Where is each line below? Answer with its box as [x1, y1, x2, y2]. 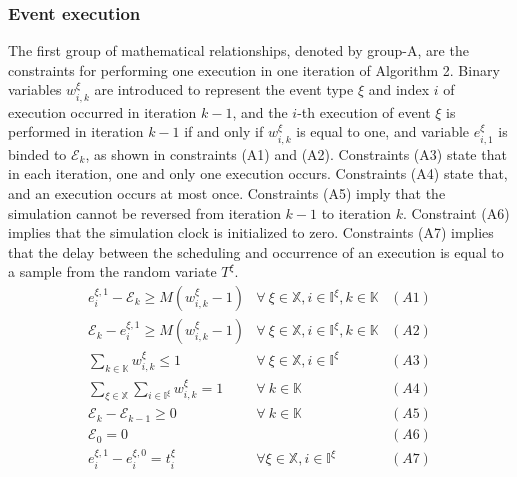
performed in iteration [8, 121, 144, 142]
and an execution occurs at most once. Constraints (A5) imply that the [8, 183, 446, 204]
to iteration [321, 202, 391, 223]
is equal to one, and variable [296, 121, 470, 142]
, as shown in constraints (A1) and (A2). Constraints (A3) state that [85, 143, 507, 164]
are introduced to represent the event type [94, 79, 354, 100]
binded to [8, 143, 67, 164]
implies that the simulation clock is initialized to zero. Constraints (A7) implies [8, 222, 494, 243]
